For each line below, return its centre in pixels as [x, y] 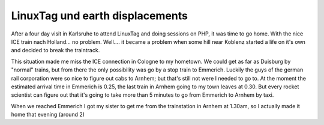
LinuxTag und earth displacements [100, 16]
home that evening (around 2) [48, 115]
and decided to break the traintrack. [55, 50]
